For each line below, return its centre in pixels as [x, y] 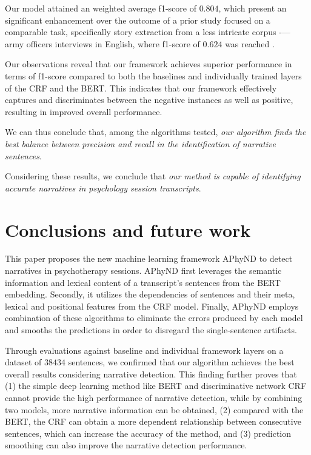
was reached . [250, 43]
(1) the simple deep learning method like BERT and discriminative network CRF [156, 386]
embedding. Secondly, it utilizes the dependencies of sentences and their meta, [150, 294]
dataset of [23, 362]
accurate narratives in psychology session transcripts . [103, 188]
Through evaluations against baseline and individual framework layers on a [144, 350]
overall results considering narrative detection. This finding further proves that [151, 374]
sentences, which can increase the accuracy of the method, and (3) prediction [148, 433]
